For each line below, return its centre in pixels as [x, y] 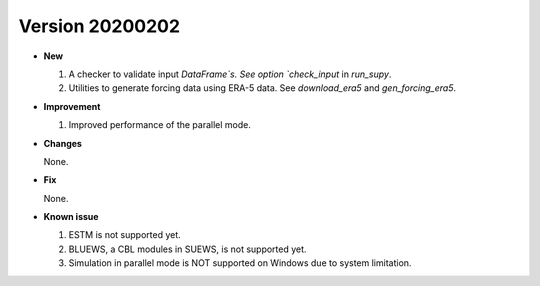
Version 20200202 [99, 26]
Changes [62, 143]
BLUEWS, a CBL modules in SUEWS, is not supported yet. [187, 249]
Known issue [71, 217]
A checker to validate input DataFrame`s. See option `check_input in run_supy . [230, 74]
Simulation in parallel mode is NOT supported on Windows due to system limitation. [240, 263]
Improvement [72, 106]
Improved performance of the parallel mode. [160, 125]
